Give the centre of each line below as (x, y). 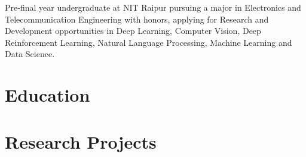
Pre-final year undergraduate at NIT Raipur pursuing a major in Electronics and (153, 7)
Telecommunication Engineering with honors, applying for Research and (137, 19)
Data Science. (30, 54)
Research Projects (81, 141)
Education (48, 95)
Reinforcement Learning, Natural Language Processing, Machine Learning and (149, 42)
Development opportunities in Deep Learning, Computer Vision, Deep (133, 31)
